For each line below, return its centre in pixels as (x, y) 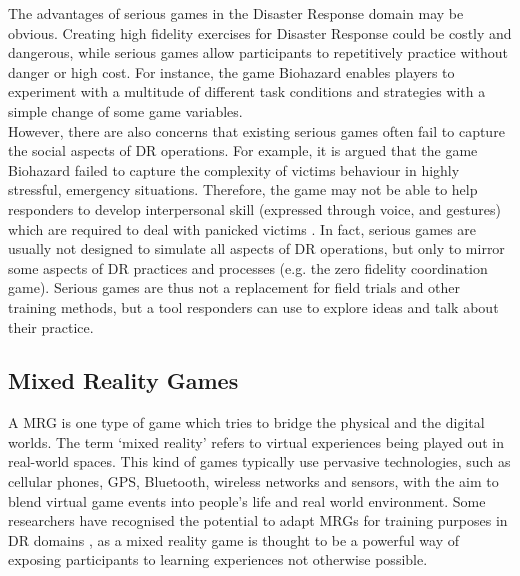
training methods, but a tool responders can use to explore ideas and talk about (253, 306)
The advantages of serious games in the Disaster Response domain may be (236, 13)
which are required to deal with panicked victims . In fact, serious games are (242, 228)
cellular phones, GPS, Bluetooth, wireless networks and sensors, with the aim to (253, 481)
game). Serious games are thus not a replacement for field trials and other (234, 287)
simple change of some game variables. (125, 110)
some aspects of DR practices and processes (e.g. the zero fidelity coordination (248, 267)
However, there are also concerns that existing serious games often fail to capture (256, 130)
